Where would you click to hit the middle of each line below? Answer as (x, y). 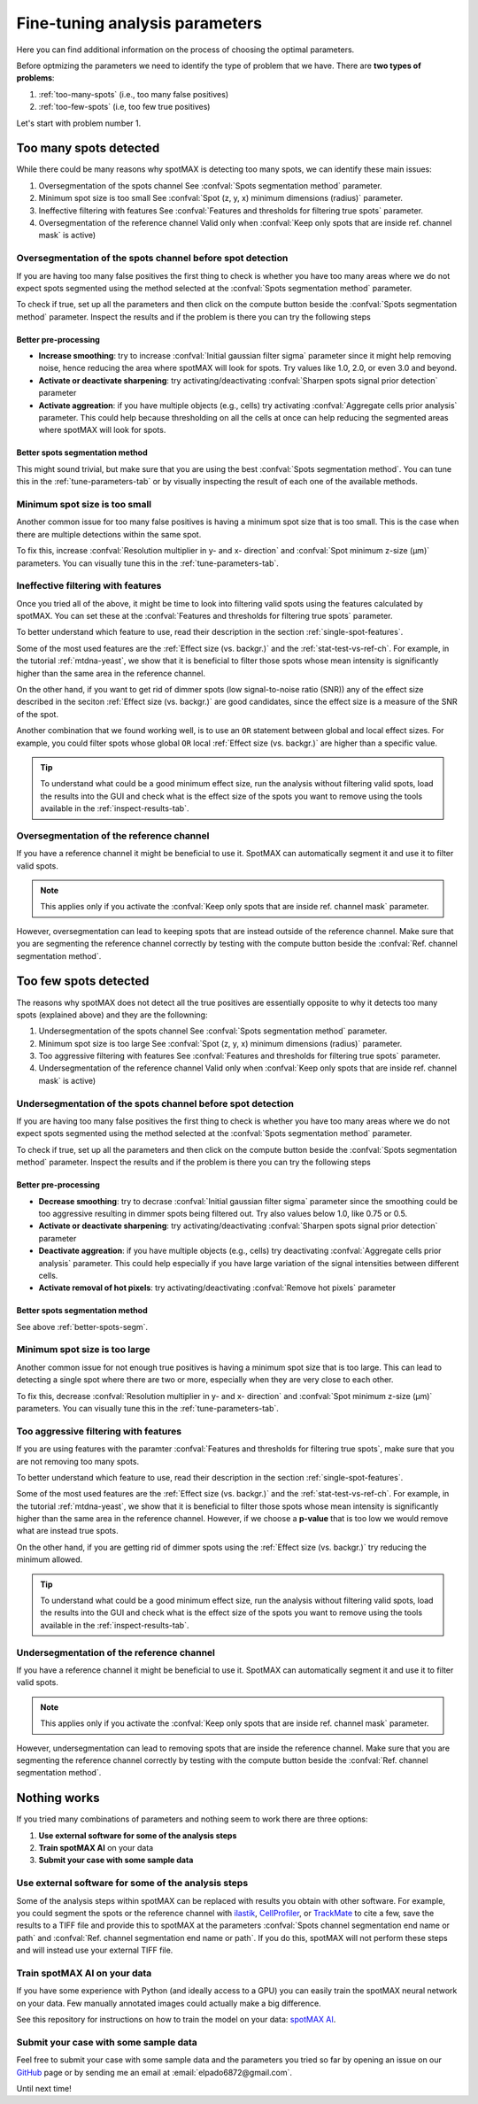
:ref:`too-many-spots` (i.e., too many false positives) (134, 94)
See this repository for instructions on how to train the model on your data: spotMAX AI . (176, 2019)
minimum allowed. (50, 1559)
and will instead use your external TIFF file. (95, 1950)
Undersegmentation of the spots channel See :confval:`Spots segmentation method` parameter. (213, 1031)
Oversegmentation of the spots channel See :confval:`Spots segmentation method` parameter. (210, 185)
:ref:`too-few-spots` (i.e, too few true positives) (124, 107)
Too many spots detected (88, 148)
